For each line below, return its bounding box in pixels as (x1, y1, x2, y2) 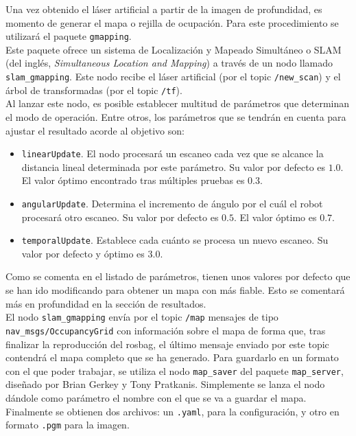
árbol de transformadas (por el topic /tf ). (5, 82, 182, 97)
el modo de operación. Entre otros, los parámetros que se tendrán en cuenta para (5, 109, 346, 124)
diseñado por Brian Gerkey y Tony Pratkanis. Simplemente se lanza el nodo (5, 377, 325, 391)
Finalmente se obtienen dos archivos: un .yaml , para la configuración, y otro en (5, 404, 340, 418)
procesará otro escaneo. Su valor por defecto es (21, 209, 219, 224)
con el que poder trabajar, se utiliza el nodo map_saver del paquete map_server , (5, 363, 344, 378)
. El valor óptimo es (234, 209, 317, 224)
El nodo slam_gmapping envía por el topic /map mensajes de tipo (5, 310, 278, 324)
